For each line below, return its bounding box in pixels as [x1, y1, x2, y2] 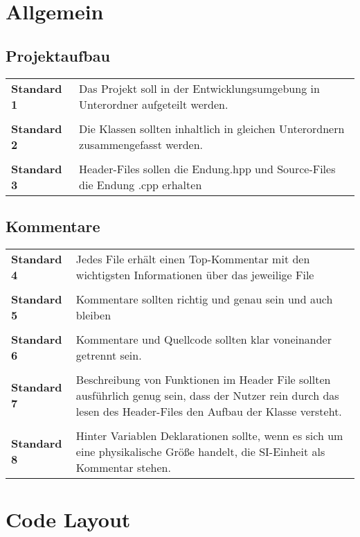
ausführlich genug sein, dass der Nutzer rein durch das [75, 387, 339, 403]
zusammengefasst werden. [79, 136, 204, 152]
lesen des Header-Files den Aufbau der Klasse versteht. [75, 403, 342, 419]
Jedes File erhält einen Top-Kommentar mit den [75, 250, 310, 267]
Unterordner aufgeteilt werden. [79, 96, 228, 112]
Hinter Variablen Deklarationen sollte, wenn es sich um [75, 427, 343, 443]
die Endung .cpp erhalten [79, 176, 202, 193]
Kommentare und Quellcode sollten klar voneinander [75, 331, 332, 347]
